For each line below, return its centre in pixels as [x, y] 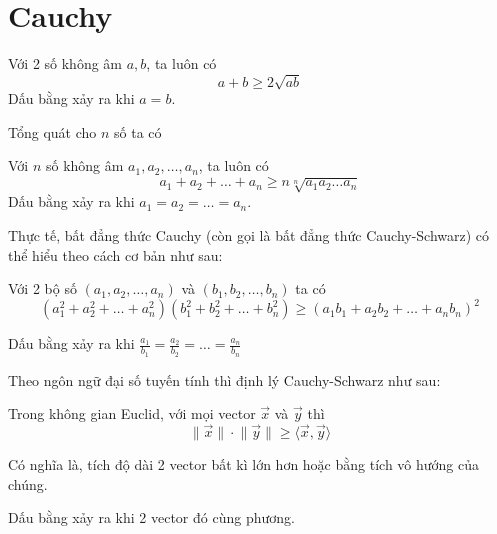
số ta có [138, 131]
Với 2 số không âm [65, 63]
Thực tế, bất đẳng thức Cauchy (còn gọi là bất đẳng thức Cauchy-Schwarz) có [249, 235]
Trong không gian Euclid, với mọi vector [132, 413]
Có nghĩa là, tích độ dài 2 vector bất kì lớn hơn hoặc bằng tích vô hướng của [244, 463]
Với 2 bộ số [42, 288]
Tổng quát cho [52, 131]
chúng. [28, 483]
